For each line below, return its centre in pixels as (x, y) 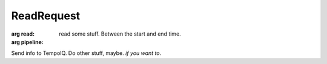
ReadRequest (46, 16)
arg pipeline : (27, 42)
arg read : (23, 34)
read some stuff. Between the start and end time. (120, 34)
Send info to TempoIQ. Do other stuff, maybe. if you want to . (86, 53)
